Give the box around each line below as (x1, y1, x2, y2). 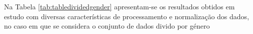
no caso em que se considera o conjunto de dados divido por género (4, 21, 210, 31)
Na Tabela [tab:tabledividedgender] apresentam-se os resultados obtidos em (4, 1, 235, 11)
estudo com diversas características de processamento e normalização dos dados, (4, 11, 249, 21)
